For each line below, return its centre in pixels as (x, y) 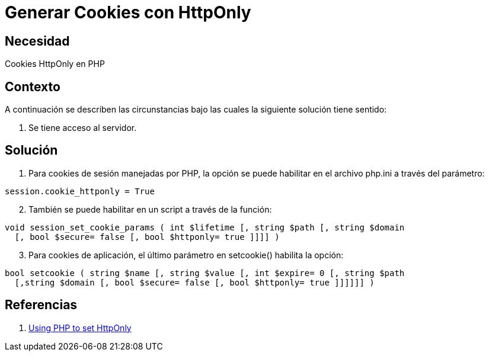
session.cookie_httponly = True (80, 191)
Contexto (33, 86)
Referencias (41, 305)
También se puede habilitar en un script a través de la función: (150, 209)
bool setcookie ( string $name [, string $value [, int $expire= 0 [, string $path (205, 273)
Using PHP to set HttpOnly (80, 328)
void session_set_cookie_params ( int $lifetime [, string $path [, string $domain (205, 227)
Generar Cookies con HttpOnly (128, 12)
